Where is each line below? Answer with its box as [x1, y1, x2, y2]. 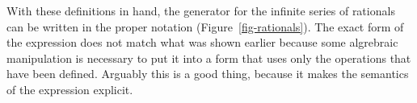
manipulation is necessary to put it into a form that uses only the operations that [6, 49, 411, 66]
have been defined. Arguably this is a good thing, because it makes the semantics [6, 65, 409, 82]
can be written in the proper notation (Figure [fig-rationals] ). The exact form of [6, 18, 404, 35]
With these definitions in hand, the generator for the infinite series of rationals [6, 2, 395, 19]
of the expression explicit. [6, 80, 133, 97]
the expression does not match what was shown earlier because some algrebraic [6, 34, 398, 51]
